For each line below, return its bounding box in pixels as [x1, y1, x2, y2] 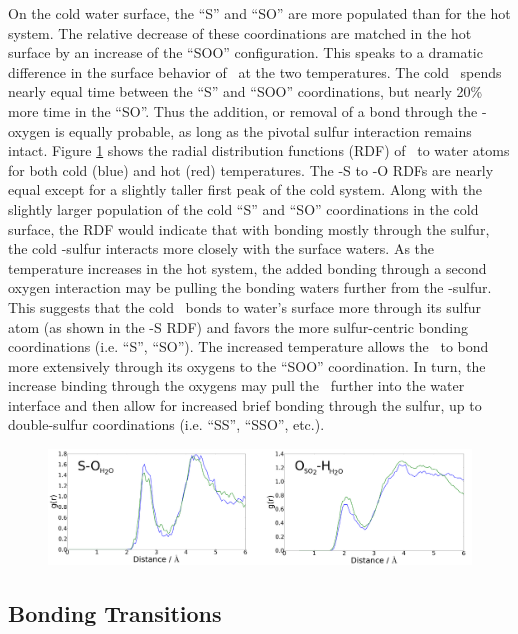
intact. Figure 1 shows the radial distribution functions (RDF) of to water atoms [8, 140, 510, 161]
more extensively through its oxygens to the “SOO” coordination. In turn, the [8, 355, 486, 376]
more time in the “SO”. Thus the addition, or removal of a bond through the [8, 100, 478, 121]
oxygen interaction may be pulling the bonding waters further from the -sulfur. [8, 277, 492, 298]
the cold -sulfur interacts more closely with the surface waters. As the [8, 238, 435, 259]
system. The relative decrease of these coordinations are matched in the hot [8, 22, 472, 43]
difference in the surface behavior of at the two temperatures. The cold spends [8, 61, 502, 82]
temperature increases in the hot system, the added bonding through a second [8, 257, 487, 278]
